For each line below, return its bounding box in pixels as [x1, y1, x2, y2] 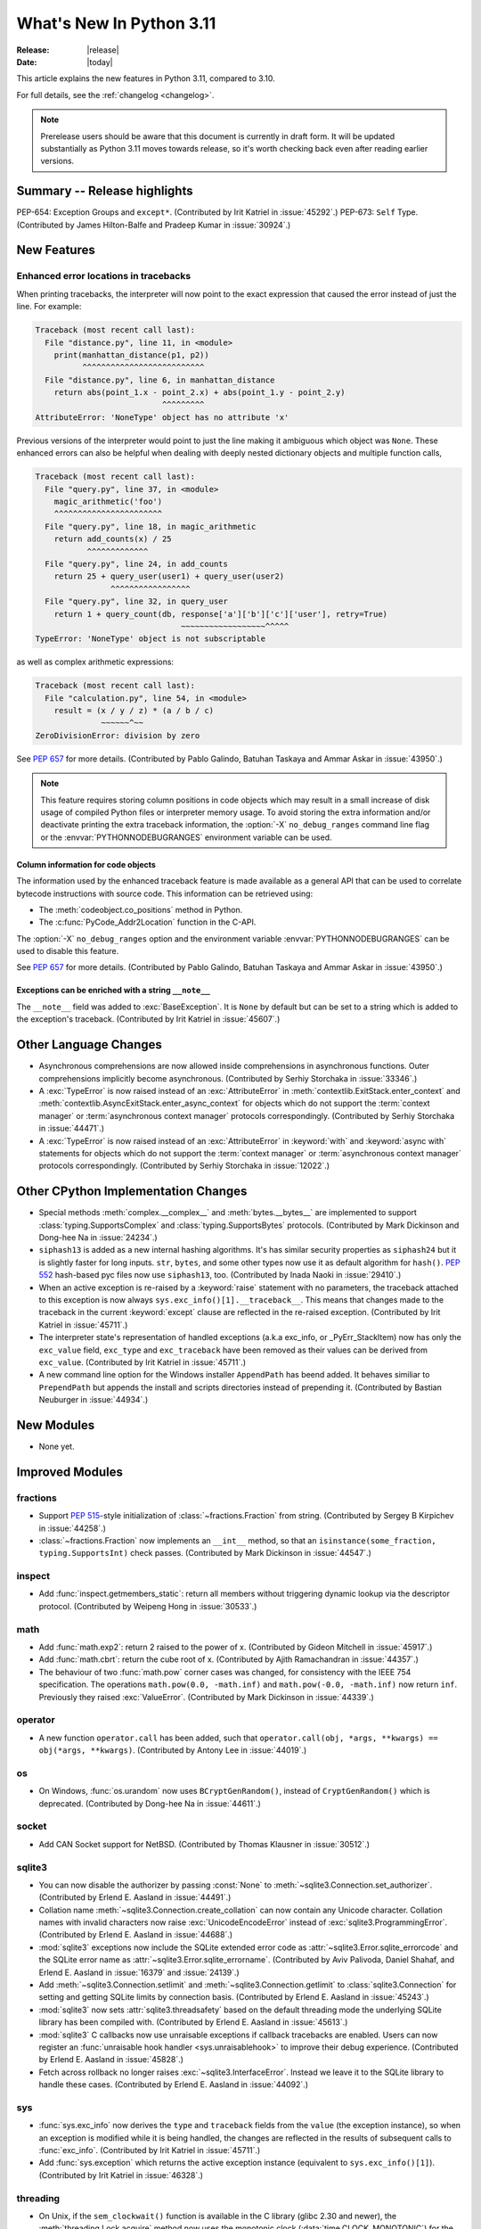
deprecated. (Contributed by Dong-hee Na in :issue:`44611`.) [38, 1797, 262, 1809]
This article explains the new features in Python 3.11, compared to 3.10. [16, 73, 275, 84]
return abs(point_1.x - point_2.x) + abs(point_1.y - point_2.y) [53, 388, 346, 398]
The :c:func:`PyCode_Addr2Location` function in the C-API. [38, 917, 257, 927]
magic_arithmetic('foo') [53, 496, 163, 506]
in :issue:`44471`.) [38, 1123, 105, 1134]
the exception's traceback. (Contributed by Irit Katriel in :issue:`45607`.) [16, 1014, 281, 1024]
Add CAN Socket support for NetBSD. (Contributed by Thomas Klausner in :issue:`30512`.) [38, 1838, 370, 1849]
